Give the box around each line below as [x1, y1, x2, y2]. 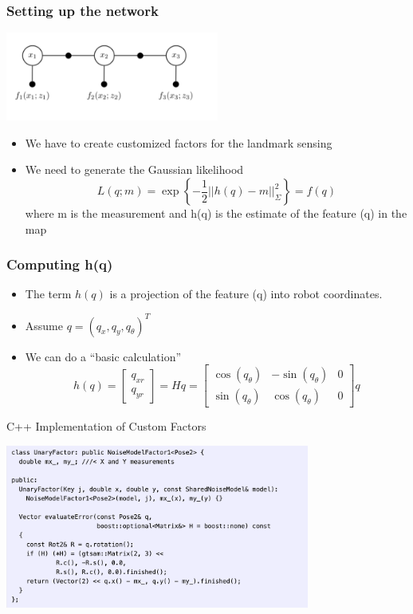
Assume [25, 317, 63, 333]
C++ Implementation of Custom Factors [6, 418, 206, 435]
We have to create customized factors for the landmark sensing [25, 134, 332, 151]
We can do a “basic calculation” [25, 348, 182, 364]
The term [25, 285, 72, 302]
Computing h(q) [6, 254, 113, 274]
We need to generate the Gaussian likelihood [25, 161, 244, 178]
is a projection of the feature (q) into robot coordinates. [109, 285, 383, 302]
